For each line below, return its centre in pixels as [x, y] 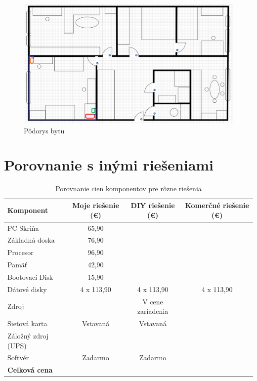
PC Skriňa [23, 228]
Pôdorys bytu [44, 130]
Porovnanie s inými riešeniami [109, 164]
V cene [153, 301]
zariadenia [153, 311]
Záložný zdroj [28, 335]
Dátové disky [27, 289]
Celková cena [30, 370]
